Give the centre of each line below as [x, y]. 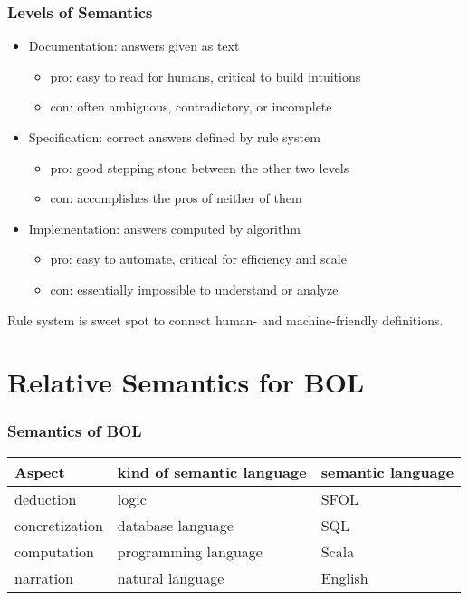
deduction [46, 498]
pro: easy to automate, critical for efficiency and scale [198, 259]
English [344, 577]
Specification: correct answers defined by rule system [174, 137]
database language [175, 525]
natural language [171, 577]
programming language [190, 551]
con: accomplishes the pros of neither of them [176, 198]
